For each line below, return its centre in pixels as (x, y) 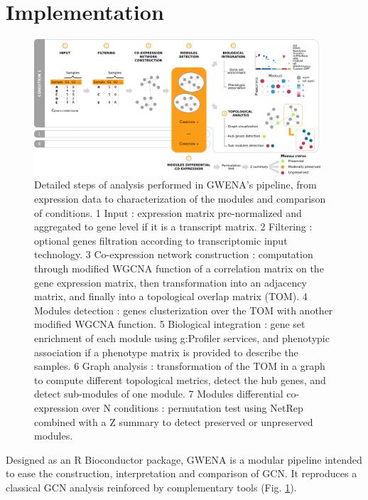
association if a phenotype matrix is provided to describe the (166, 352)
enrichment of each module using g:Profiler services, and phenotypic (182, 338)
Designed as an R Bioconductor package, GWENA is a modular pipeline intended (184, 459)
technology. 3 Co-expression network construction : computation (174, 254)
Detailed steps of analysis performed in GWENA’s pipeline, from (175, 185)
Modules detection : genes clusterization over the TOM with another (184, 310)
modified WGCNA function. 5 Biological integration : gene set (170, 324)
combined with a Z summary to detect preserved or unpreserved (174, 421)
